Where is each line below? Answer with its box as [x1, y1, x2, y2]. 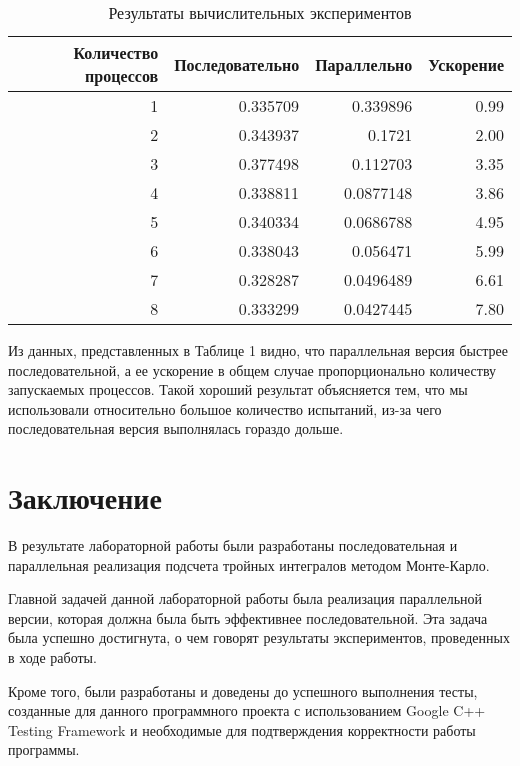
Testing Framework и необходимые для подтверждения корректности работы [8, 719, 476, 740]
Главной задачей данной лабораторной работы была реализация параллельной [8, 588, 483, 609]
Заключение [8, 477, 162, 518]
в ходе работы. [8, 647, 97, 668]
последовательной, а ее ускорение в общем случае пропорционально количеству [8, 359, 497, 380]
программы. [8, 739, 80, 760]
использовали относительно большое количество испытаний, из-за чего [8, 398, 442, 419]
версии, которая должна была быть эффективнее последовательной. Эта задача [8, 607, 488, 628]
